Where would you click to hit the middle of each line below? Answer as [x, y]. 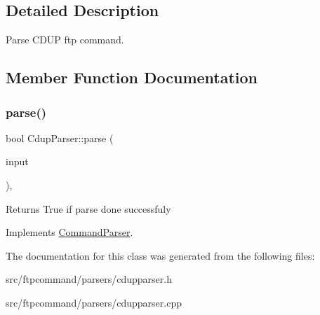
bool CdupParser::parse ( [60, 138]
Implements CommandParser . [69, 232]
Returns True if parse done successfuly [88, 208]
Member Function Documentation [132, 77]
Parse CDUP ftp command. [65, 40]
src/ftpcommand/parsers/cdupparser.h [89, 279]
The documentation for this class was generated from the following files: [160, 255]
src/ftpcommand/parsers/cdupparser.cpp [94, 302]
